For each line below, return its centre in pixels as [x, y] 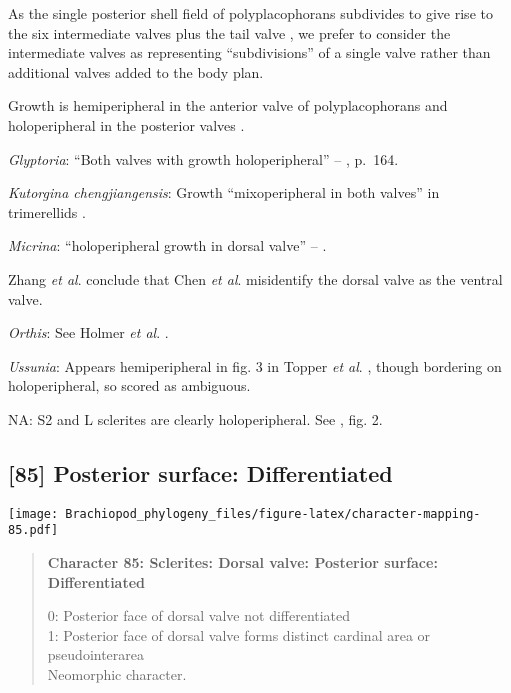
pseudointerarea [96, 654]
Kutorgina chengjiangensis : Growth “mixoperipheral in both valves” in [224, 192]
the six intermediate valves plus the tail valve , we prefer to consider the [229, 32]
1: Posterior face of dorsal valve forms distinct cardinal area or [239, 634]
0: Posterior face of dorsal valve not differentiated [199, 615]
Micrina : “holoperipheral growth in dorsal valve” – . [167, 245]
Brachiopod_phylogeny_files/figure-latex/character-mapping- [273, 513]
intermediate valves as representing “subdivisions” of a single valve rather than [249, 52]
